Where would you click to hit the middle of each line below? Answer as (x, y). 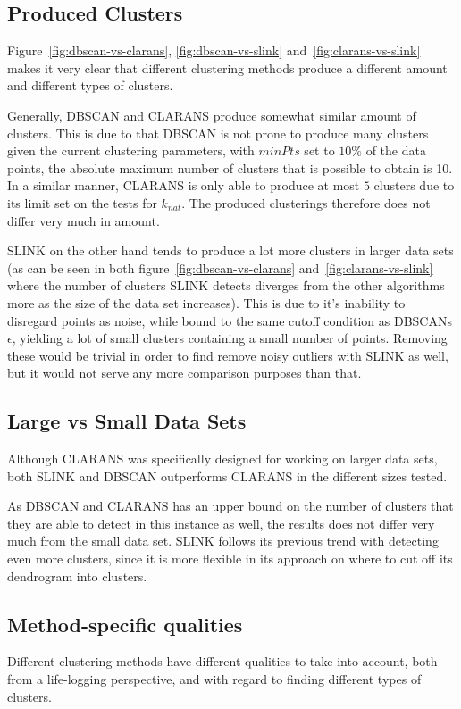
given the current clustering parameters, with (131, 150)
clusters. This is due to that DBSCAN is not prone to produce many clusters (218, 133)
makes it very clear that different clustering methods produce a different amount (227, 67)
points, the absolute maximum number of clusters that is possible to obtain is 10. (230, 167)
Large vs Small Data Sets (127, 421)
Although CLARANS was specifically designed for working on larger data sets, (222, 459)
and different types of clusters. (90, 85)
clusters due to (414, 185)
